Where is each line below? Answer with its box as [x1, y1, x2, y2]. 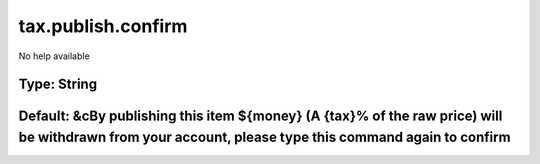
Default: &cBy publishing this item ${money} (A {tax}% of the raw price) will [18, 108, 503, 125]
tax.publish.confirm [18, 15, 188, 37]
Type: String [18, 76, 98, 93]
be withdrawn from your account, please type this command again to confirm [18, 128, 511, 145]
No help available [18, 50, 90, 62]
